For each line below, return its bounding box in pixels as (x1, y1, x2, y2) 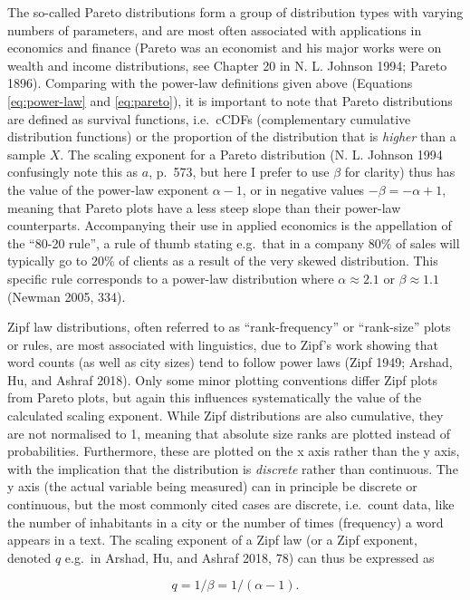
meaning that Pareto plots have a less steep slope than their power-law (7, 198, 401, 217)
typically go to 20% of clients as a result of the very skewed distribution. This (7, 251, 438, 270)
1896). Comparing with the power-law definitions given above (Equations (7, 73, 413, 92)
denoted (7, 547, 52, 566)
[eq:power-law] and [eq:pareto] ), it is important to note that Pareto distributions (7, 91, 453, 110)
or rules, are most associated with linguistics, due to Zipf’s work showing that (7, 334, 438, 353)
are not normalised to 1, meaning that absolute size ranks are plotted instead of (7, 423, 450, 442)
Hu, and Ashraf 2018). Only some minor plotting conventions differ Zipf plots (7, 370, 437, 389)
